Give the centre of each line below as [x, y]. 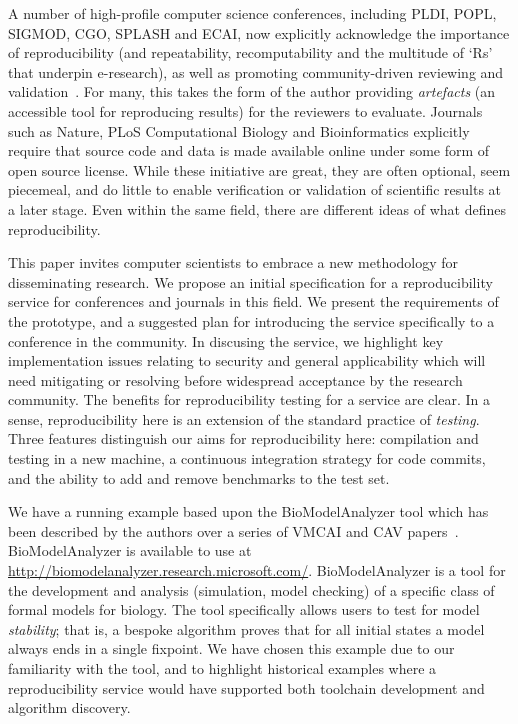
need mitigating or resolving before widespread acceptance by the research [235, 379]
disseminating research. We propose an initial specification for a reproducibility [250, 281]
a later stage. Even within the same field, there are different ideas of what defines [257, 208]
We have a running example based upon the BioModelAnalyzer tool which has [248, 511]
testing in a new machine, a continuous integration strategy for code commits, [247, 458]
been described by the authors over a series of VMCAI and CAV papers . [233, 530]
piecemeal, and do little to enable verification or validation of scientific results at [255, 189]
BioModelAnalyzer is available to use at [130, 550]
